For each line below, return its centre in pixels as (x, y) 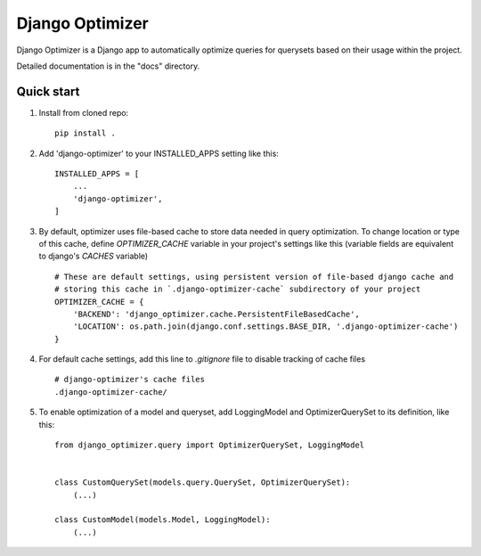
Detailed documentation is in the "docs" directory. (108, 66)
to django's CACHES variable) (94, 256)
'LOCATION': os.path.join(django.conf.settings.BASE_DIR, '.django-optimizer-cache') (265, 327)
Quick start (48, 91)
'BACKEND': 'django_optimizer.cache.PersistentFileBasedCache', (216, 314)
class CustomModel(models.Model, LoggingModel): (163, 520)
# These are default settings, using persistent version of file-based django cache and (254, 277)
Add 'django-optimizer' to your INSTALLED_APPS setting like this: (159, 153)
